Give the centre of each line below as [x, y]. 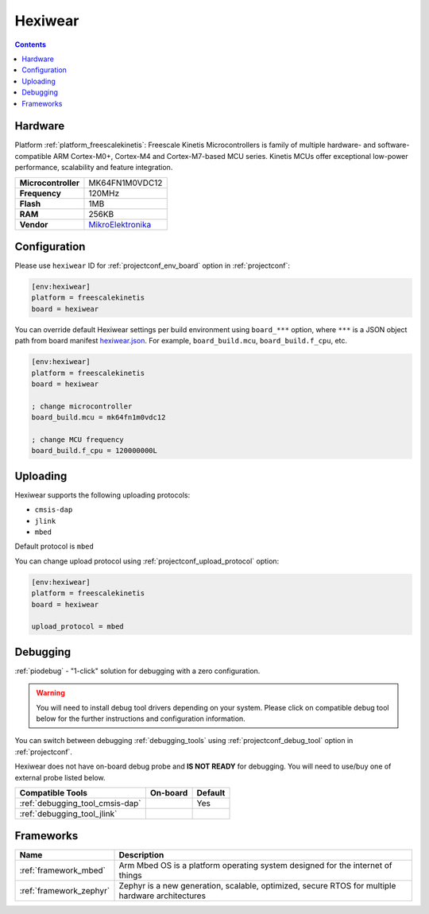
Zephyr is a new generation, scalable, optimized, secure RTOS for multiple [257, 886]
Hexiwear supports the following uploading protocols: [102, 495]
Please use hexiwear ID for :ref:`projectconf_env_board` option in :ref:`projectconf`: [152, 265]
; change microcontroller [82, 406]
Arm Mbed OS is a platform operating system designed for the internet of [255, 866]
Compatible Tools [53, 792]
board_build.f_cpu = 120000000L [95, 451]
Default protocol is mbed [54, 546]
